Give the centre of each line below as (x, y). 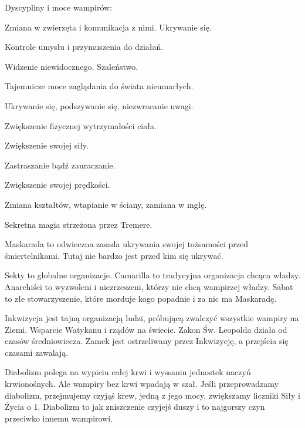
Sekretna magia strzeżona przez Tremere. (79, 224)
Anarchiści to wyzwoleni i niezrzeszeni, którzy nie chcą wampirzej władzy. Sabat (149, 286)
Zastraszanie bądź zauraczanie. (60, 165)
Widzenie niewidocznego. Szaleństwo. (72, 66)
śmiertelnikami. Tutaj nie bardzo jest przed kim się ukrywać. (114, 255)
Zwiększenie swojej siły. (47, 145)
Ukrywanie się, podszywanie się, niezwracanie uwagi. (99, 105)
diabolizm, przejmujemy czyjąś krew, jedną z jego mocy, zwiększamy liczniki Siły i (152, 395)
